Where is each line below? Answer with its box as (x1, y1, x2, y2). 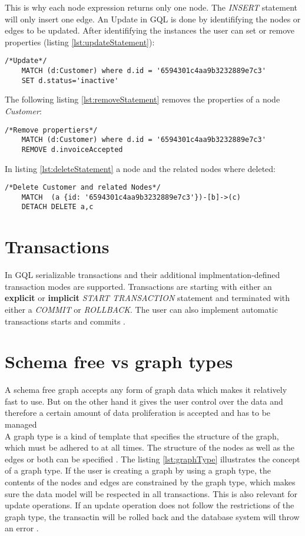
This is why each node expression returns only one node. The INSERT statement (5, 1, 297, 13)
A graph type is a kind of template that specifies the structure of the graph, (5, 429, 279, 442)
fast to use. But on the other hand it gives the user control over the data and (5, 395, 283, 407)
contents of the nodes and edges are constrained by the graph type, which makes (5, 476, 296, 488)
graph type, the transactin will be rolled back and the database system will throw (5, 510, 300, 522)
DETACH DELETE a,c (21, 203, 94, 211)
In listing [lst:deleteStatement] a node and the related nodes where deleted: (5, 162, 276, 174)
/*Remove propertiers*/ (5, 125, 98, 134)
